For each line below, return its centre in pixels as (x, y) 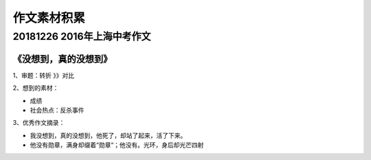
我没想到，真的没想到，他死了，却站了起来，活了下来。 (108, 135)
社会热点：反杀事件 (57, 110)
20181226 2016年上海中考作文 (82, 36)
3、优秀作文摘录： (39, 123)
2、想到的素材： (36, 88)
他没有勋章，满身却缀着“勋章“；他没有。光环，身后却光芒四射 (117, 145)
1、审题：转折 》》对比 (44, 75)
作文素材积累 (49, 18)
